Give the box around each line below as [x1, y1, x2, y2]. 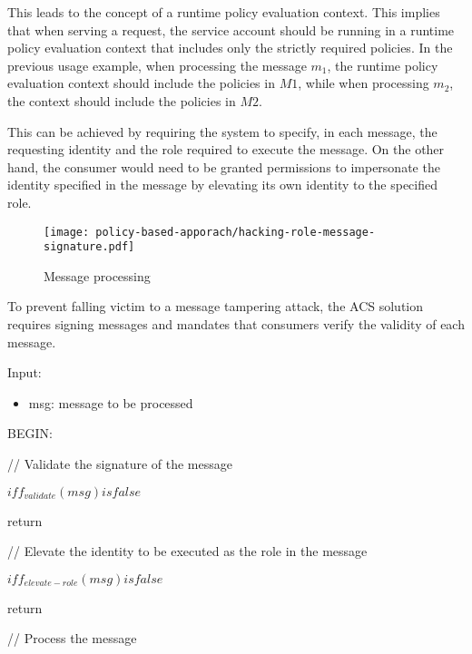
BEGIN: [7, 424, 53, 443]
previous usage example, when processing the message [7, 55, 307, 74]
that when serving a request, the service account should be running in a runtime [7, 20, 455, 39]
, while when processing [298, 73, 429, 93]
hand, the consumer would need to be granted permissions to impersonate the [7, 157, 440, 176]
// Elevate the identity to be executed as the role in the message [7, 542, 368, 561]
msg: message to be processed [28, 393, 193, 412]
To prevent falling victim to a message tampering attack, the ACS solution [7, 297, 424, 316]
